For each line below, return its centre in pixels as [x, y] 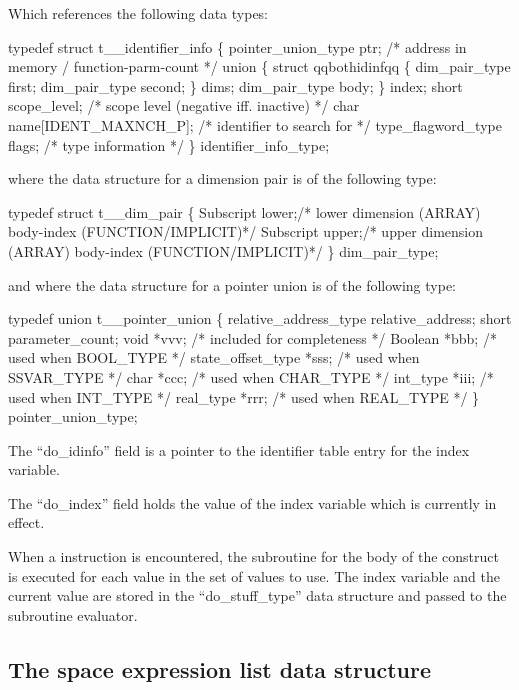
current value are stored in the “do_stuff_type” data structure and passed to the [257, 595]
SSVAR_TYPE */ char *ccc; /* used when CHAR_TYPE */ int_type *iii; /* [251, 376]
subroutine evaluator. [73, 614]
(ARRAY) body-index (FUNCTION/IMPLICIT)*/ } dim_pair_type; [223, 250]
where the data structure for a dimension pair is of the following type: [222, 178]
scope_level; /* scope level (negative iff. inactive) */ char [184, 105]
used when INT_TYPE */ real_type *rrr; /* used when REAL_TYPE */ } [244, 396]
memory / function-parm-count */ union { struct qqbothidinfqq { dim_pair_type [259, 66]
